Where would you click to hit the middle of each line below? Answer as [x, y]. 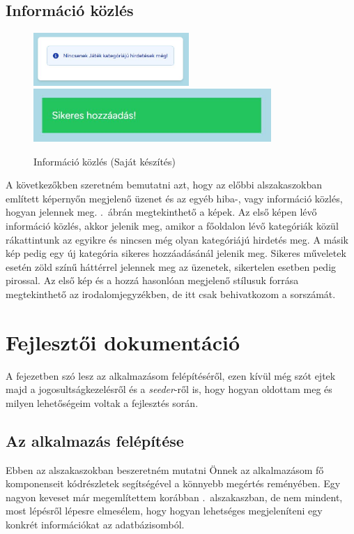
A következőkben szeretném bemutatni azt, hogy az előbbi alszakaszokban [164, 185]
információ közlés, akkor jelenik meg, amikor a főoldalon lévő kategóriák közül [172, 225]
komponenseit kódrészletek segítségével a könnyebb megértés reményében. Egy [173, 483]
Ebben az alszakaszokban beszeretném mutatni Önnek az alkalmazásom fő [165, 469]
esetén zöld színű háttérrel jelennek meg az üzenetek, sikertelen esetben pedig [171, 266]
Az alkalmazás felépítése [95, 440]
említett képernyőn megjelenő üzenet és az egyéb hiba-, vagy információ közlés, [174, 198]
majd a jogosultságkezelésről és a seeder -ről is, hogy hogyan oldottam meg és [169, 389]
